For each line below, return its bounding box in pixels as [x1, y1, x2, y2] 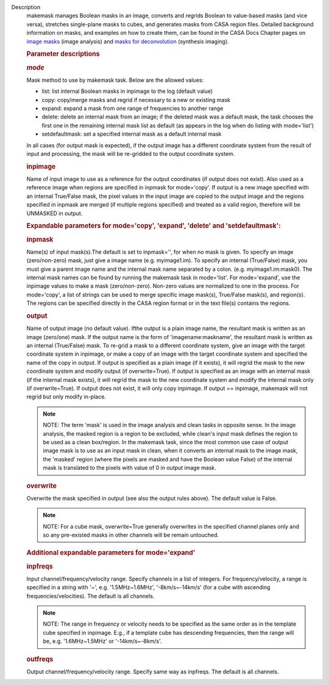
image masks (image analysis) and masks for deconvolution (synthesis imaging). [26, 37, 229, 45]
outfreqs [26, 654, 54, 663]
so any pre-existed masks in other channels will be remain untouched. [43, 532, 219, 538]
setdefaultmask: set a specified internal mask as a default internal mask [41, 130, 222, 137]
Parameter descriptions [26, 49, 100, 58]
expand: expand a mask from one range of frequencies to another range [41, 104, 224, 112]
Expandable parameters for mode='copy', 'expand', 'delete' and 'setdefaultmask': [26, 222, 281, 230]
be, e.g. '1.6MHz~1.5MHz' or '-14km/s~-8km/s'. [43, 637, 162, 645]
